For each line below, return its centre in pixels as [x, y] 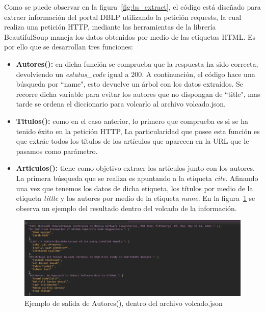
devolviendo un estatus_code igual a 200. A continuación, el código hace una [136, 74]
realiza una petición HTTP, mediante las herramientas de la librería [110, 27]
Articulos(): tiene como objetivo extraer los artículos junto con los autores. [135, 168]
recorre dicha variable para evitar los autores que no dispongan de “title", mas [138, 94]
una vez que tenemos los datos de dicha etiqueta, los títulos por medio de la [135, 188]
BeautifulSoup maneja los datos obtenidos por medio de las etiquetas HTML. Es [130, 36]
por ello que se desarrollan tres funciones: [69, 47]
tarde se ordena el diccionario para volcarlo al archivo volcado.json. [121, 104]
